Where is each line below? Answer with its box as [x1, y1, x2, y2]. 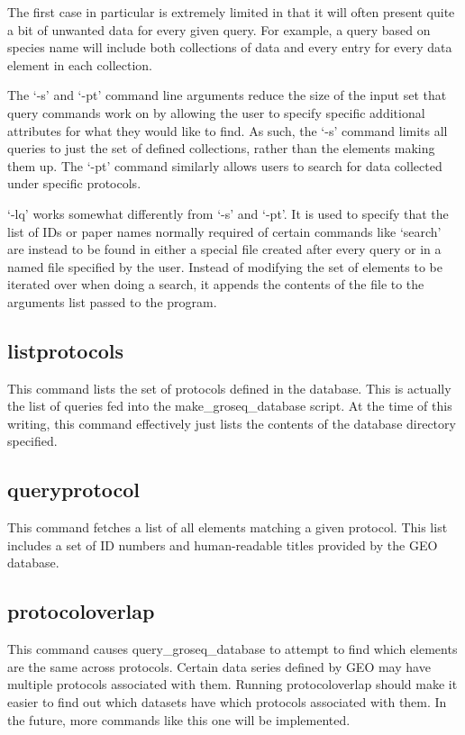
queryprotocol [7, 476, 141, 504]
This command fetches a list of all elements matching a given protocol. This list [7, 518, 448, 537]
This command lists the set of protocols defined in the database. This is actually [7, 378, 451, 397]
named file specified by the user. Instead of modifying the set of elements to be [7, 257, 442, 276]
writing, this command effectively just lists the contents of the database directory [7, 413, 456, 432]
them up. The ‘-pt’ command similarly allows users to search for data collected [7, 156, 442, 175]
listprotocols [7, 336, 123, 364]
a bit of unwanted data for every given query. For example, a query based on [7, 20, 431, 39]
